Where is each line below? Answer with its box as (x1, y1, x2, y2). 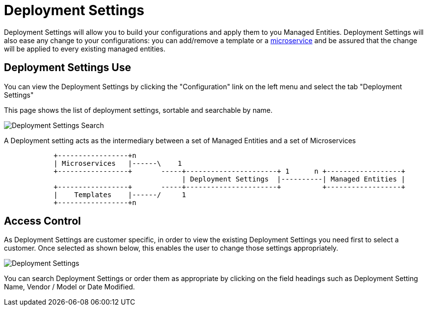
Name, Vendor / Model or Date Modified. (4, 283, 135, 291)
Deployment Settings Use (4, 61, 131, 74)
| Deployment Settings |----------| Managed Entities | (182, 175, 405, 183)
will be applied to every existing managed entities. (4, 44, 165, 53)
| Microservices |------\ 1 (53, 159, 182, 167)
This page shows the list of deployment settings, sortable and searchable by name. (4, 105, 273, 114)
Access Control (4, 215, 81, 228)
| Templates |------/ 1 (53, 190, 186, 199)
